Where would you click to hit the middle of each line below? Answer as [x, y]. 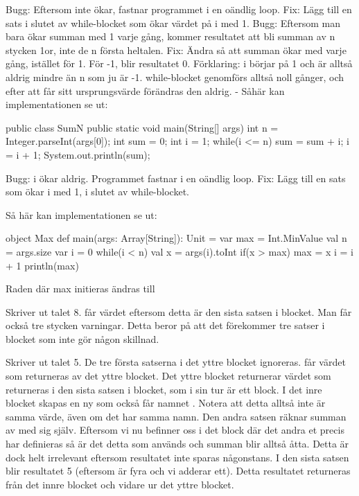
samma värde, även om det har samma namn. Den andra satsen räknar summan [176, 416]
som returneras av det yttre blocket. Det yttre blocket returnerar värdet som [168, 376]
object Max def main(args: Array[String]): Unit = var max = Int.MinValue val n [176, 238]
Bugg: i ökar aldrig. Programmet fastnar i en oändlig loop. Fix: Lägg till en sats [176, 178]
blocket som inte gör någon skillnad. [82, 338]
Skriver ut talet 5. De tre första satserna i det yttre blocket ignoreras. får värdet [176, 362]
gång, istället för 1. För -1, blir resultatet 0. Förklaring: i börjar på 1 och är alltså [179, 63]
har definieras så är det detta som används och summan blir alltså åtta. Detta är [177, 444]
